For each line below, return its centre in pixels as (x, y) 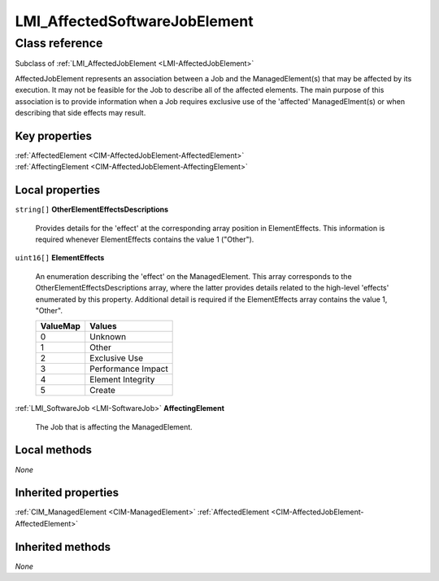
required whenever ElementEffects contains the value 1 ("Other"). (145, 239)
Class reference (59, 43)
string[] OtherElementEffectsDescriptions (92, 210)
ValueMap (61, 326)
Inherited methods (63, 546)
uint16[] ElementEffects (60, 258)
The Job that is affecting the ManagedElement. (114, 426)
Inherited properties (67, 493)
